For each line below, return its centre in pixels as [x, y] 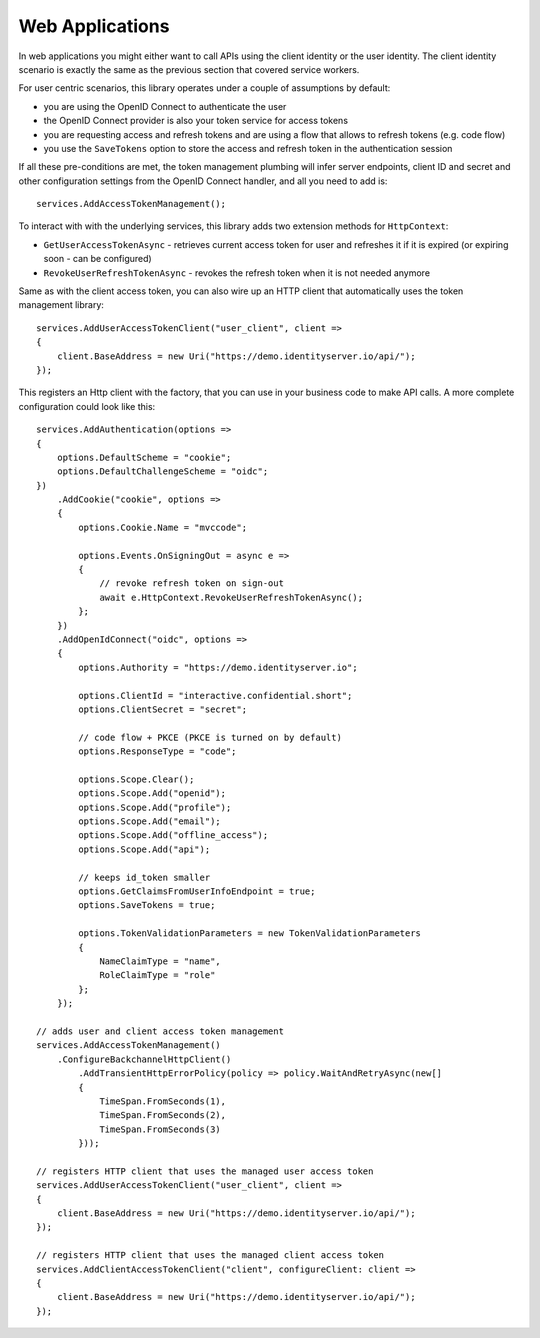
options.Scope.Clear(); [136, 779]
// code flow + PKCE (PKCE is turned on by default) [210, 737]
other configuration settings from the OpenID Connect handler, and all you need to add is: [203, 181]
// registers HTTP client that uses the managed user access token [205, 1171]
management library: [61, 305]
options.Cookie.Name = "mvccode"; [163, 527]
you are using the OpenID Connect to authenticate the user [165, 106]
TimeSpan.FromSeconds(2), [163, 1115]
